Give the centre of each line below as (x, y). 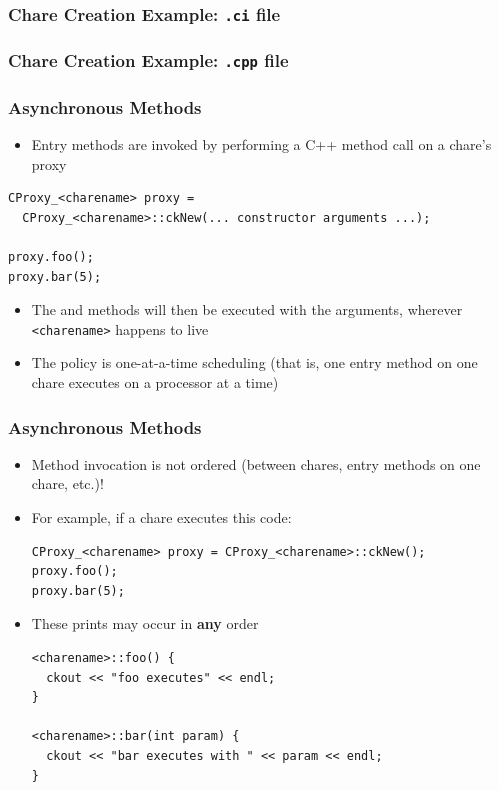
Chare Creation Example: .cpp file (148, 60)
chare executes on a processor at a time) (155, 382)
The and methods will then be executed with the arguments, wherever (247, 309)
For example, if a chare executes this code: (161, 517)
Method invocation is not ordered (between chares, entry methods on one (256, 463)
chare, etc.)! (67, 483)
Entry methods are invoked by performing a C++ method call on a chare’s (261, 144)
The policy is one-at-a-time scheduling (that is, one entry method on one (254, 362)
